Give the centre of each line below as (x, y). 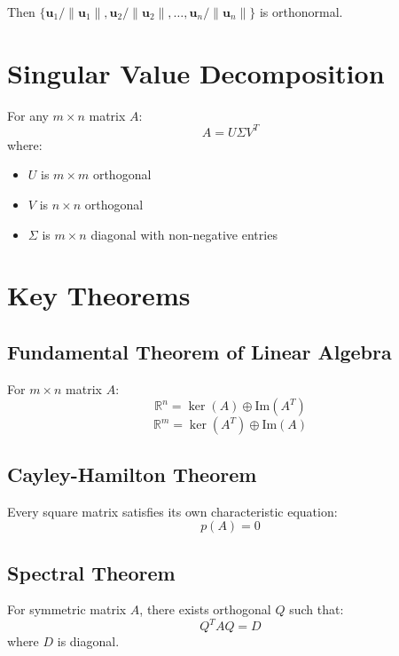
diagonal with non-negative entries (184, 234)
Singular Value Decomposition (196, 72)
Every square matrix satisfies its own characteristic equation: (172, 511)
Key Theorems (99, 295)
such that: (317, 609)
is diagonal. (88, 641)
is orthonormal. (301, 12)
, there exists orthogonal (205, 609)
